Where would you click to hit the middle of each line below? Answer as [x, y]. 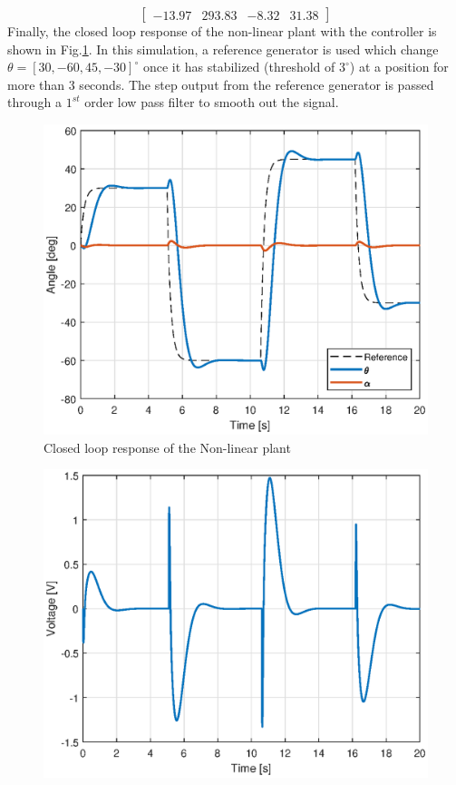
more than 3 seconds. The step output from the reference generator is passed [221, 84]
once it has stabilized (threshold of [239, 67]
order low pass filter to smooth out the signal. [212, 102]
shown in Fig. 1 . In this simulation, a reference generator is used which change [223, 49]
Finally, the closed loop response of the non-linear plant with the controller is [222, 31]
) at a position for [399, 67]
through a [34, 102]
